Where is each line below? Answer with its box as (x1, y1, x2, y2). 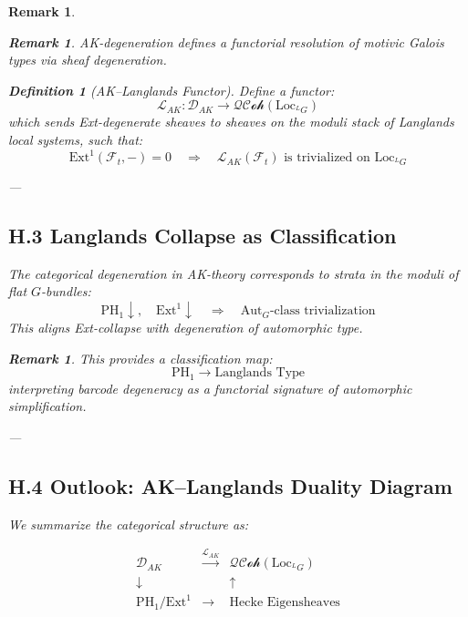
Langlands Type (214, 366, 306, 380)
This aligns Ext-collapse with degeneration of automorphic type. (8, 318, 363, 337)
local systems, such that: (8, 129, 143, 149)
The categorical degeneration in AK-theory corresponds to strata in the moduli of (8, 263, 459, 283)
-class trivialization (269, 304, 376, 318)
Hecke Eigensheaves (229, 596, 340, 610)
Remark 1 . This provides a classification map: (8, 348, 273, 367)
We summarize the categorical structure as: (8, 514, 249, 533)
